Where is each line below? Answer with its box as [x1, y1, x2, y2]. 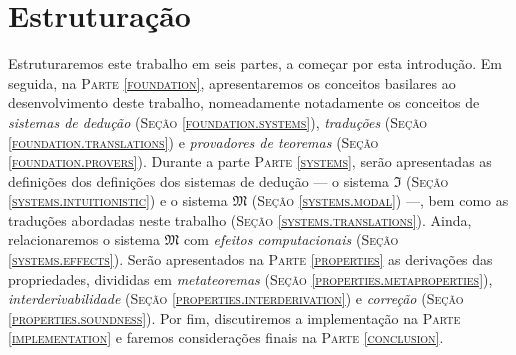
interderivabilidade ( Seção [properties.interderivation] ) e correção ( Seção [8, 288, 464, 309]
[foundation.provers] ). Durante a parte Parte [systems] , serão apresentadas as [8, 151, 492, 172]
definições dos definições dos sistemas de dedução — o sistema [8, 170, 389, 191]
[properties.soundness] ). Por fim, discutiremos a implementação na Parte [8, 307, 461, 328]
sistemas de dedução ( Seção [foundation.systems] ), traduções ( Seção [8, 111, 428, 132]
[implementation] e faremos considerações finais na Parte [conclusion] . [8, 327, 444, 348]
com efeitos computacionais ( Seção [183, 229, 399, 250]
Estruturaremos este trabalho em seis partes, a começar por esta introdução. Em [8, 53, 502, 74]
